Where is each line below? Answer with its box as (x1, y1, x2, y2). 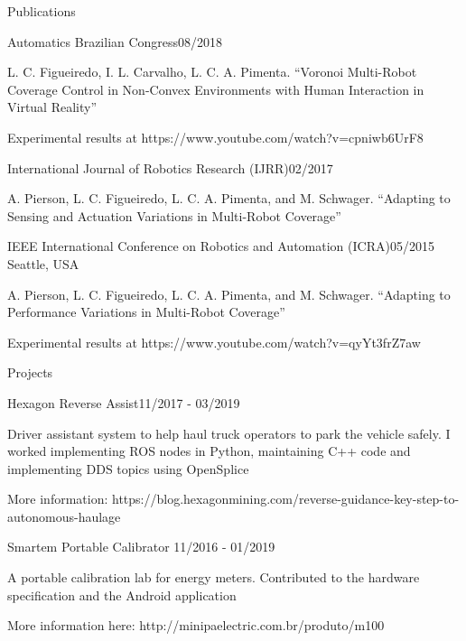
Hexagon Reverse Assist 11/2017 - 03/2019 (7, 393, 240, 412)
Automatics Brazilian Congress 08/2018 (7, 32, 223, 51)
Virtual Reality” (7, 98, 98, 116)
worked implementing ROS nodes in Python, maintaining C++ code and (7, 441, 411, 460)
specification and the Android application (7, 585, 237, 604)
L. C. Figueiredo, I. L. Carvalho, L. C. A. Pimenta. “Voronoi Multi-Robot (7, 62, 417, 81)
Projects (7, 363, 53, 382)
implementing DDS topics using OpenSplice (7, 459, 249, 478)
